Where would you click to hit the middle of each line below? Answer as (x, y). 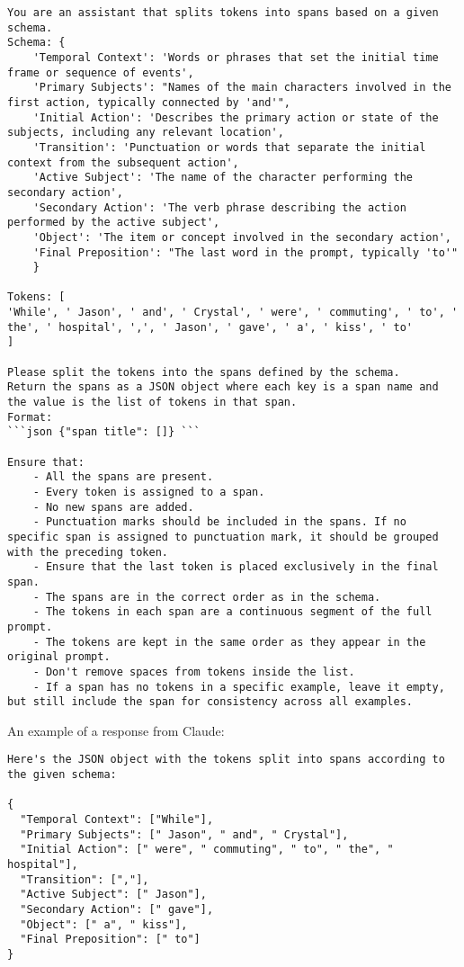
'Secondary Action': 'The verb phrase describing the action (219, 207)
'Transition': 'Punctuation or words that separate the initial (229, 147)
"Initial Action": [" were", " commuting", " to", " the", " (207, 850)
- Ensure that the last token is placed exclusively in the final (236, 567)
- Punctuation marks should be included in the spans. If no (219, 522)
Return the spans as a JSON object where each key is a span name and (223, 387)
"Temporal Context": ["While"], (117, 820)
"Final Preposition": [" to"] (110, 940)
